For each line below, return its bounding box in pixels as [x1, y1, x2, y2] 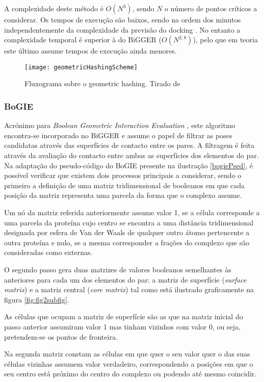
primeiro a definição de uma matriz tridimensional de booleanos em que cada [4, 180, 245, 190]
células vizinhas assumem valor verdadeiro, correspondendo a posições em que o [4, 358, 253, 369]
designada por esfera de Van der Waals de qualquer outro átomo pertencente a [4, 227, 250, 238]
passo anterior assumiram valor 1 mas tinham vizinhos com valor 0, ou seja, [4, 321, 241, 332]
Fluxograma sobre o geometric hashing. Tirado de [24, 78, 180, 89]
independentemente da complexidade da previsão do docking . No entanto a [4, 24, 241, 35]
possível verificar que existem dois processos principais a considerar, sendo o [4, 170, 242, 181]
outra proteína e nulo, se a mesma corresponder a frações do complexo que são [4, 237, 250, 247]
